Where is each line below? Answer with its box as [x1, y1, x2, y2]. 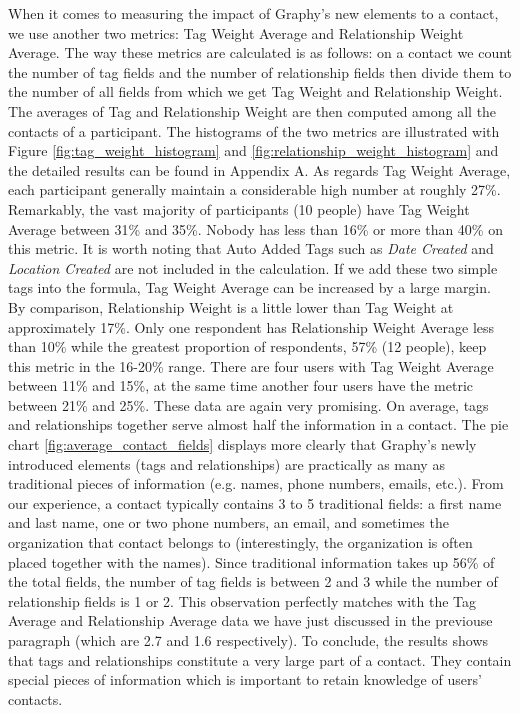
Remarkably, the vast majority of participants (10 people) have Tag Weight [8, 198, 470, 219]
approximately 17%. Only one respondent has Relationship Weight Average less [8, 316, 495, 337]
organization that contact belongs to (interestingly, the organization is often [8, 532, 473, 553]
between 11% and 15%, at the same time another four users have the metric [8, 375, 474, 396]
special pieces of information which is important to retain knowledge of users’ [8, 669, 482, 690]
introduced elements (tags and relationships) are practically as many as [8, 453, 445, 474]
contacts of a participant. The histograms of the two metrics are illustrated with [8, 120, 500, 141]
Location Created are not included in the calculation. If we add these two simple [8, 257, 498, 278]
